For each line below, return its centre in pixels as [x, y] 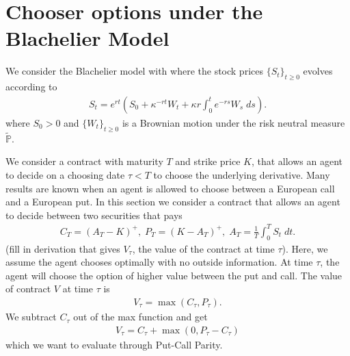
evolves [318, 71]
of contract [28, 289]
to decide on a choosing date [65, 174]
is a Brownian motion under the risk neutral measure [233, 122]
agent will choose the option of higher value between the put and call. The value [174, 275]
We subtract [31, 317]
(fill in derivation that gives [63, 248]
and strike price [208, 161]
